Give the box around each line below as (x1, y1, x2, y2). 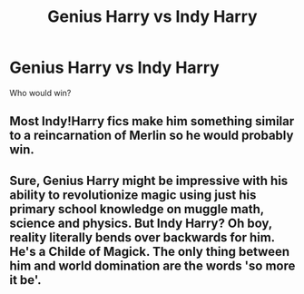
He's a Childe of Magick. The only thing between (9, 243, 290, 260)
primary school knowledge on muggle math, (9, 201, 265, 217)
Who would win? (9, 87, 72, 98)
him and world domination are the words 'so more (9, 258, 296, 273)
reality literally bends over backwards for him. (9, 230, 275, 245)
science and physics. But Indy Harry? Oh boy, (9, 215, 272, 230)
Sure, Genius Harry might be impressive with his (9, 172, 289, 188)
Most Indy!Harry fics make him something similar (9, 113, 295, 129)
